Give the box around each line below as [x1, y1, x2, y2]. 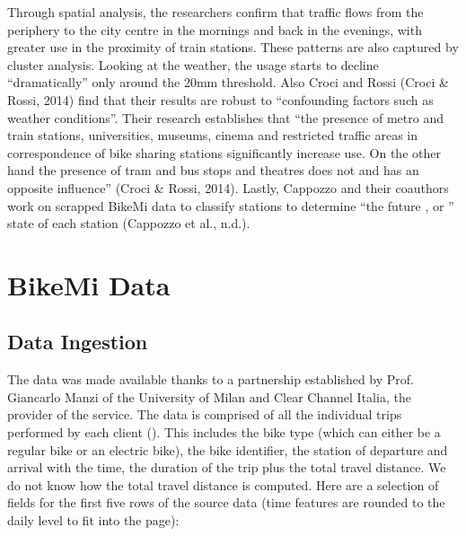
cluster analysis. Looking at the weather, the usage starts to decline [7, 55, 379, 74]
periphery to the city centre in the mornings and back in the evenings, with [7, 20, 422, 39]
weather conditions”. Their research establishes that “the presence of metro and [7, 108, 444, 127]
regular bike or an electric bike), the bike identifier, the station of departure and [7, 440, 448, 459]
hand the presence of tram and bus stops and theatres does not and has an [7, 161, 419, 180]
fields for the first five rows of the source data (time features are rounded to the [7, 493, 445, 512]
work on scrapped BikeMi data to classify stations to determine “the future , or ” [7, 196, 454, 215]
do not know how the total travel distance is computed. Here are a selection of [7, 475, 439, 494]
